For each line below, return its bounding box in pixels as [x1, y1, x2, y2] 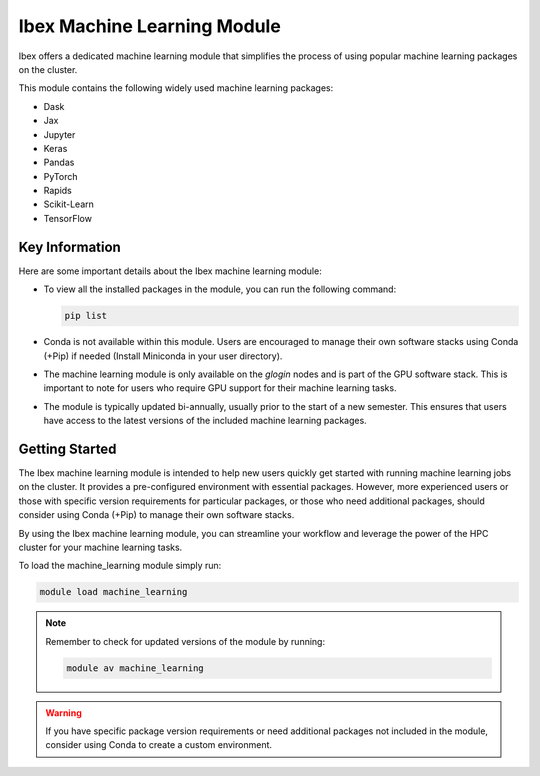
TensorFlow [43, 212, 92, 224]
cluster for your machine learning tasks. [18, 541, 183, 553]
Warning [45, 706, 82, 719]
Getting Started [18, 440, 117, 457]
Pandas [43, 156, 75, 169]
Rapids [43, 185, 72, 197]
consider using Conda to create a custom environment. [45, 739, 273, 751]
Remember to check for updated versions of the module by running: [45, 635, 325, 647]
